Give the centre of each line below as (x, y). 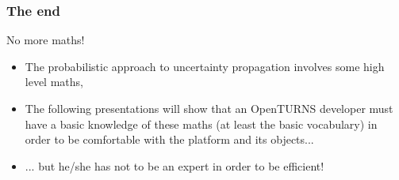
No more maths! (46, 40)
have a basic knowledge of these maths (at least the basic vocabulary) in (201, 124)
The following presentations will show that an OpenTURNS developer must (209, 108)
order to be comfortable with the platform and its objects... (169, 139)
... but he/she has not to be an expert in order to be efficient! (175, 165)
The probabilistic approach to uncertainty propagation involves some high (205, 66)
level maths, (54, 82)
